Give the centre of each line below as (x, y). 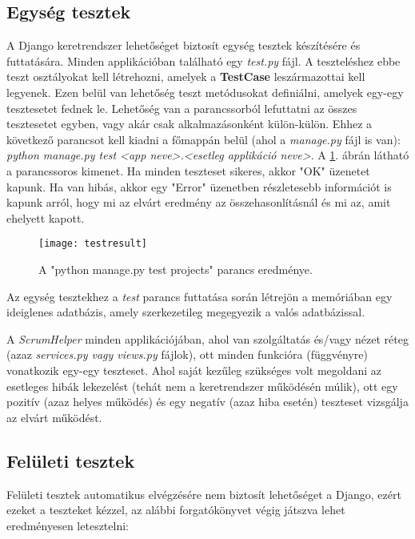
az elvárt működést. (54, 417)
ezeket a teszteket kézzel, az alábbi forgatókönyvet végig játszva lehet (176, 510)
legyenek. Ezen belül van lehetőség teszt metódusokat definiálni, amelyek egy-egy (205, 92)
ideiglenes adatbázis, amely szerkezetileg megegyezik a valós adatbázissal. (186, 312)
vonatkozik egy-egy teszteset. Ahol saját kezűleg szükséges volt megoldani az (194, 370)
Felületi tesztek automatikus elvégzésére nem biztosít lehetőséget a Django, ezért (204, 494)
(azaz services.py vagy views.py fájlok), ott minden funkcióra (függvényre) (187, 354)
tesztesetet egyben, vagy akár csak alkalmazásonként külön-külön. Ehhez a (190, 124)
